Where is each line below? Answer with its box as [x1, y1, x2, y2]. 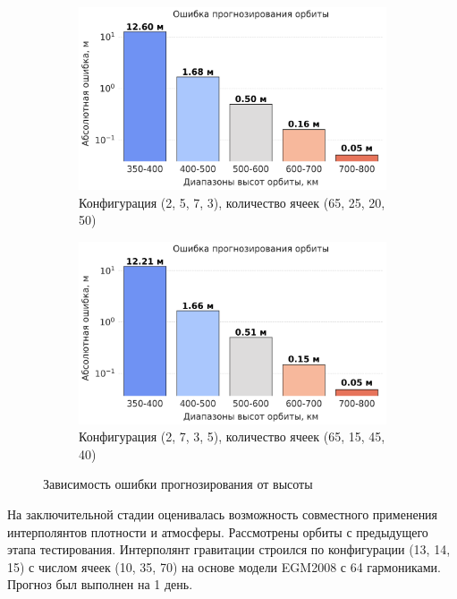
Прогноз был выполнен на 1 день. [7, 575, 193, 594]
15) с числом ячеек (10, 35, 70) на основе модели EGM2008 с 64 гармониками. [7, 557, 441, 576]
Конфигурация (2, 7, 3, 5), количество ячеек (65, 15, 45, [79, 427, 385, 446]
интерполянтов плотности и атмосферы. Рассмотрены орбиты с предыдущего [7, 522, 428, 541]
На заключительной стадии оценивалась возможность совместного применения [7, 504, 438, 523]
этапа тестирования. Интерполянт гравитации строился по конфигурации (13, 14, [7, 540, 451, 559]
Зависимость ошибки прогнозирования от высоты [43, 475, 313, 493]
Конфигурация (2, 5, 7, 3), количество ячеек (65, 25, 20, [79, 193, 385, 211]
